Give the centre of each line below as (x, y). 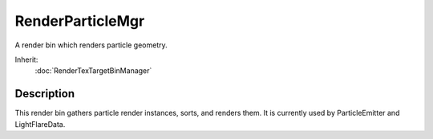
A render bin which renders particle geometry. (91, 45)
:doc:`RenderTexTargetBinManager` (93, 71)
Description (45, 94)
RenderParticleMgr (80, 21)
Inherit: (26, 59)
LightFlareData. (40, 124)
